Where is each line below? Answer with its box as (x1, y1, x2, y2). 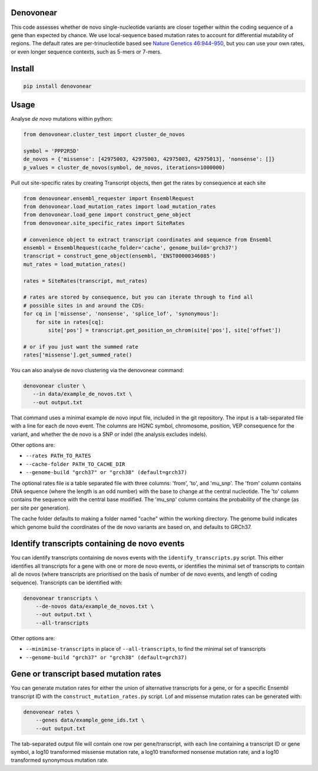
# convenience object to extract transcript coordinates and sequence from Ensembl (23, 236, 272, 243)
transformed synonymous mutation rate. (11, 757, 109, 764)
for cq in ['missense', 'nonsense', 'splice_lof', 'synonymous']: (23, 310, 219, 317)
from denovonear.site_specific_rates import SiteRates (23, 220, 185, 226)
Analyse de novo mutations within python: (11, 115, 113, 123)
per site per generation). (11, 504, 70, 511)
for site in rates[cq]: (35, 319, 104, 325)
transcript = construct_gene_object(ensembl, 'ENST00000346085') (23, 253, 216, 259)
